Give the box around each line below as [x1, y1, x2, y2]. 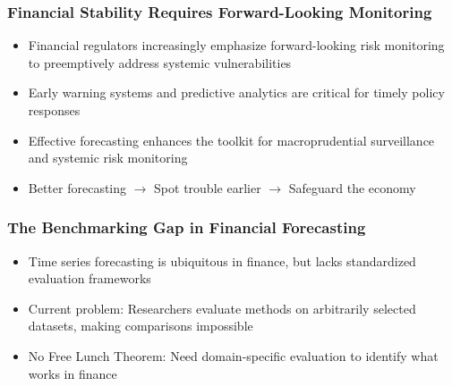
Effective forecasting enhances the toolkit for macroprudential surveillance [28, 130, 435, 149]
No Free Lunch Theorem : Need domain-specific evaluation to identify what [28, 346, 439, 365]
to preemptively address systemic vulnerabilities [28, 53, 292, 71]
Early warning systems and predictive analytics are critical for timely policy [28, 83, 445, 102]
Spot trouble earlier [154, 178, 261, 197]
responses [28, 101, 81, 119]
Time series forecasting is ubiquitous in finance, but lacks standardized [28, 251, 416, 270]
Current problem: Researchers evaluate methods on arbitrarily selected [28, 298, 416, 317]
